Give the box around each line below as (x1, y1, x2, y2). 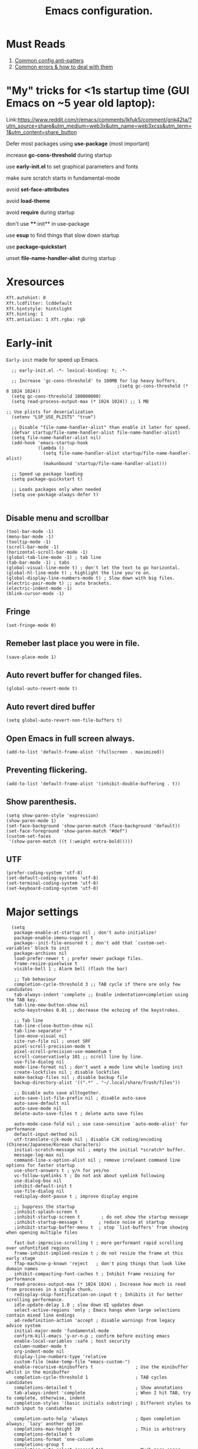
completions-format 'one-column (14, 1437, 94, 1442)
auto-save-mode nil (14, 1106, 62, 1112)
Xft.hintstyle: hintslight (6, 306, 72, 311)
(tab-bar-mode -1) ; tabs (6, 560, 70, 566)
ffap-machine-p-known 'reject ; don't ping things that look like (14, 1260, 186, 1267)
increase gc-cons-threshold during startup (6, 151, 112, 158)
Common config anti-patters (14, 57, 84, 64)
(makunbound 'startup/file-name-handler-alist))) (43, 461, 167, 467)
